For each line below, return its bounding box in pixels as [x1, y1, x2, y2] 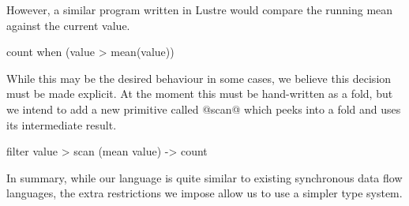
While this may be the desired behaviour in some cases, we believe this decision [6, 69, 392, 86]
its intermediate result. [6, 116, 117, 133]
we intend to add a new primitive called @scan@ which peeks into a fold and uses [6, 100, 401, 117]
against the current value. [6, 17, 130, 33]
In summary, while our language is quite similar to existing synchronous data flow [6, 169, 403, 185]
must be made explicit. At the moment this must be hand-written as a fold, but [6, 85, 393, 102]
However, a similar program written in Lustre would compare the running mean [6, 2, 393, 17]
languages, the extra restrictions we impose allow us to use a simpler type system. [6, 185, 403, 201]
